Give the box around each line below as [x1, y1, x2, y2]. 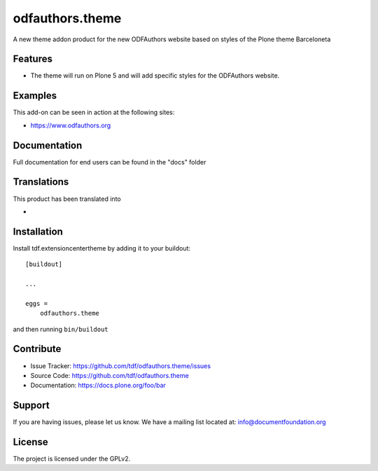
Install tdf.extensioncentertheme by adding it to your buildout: [13, 244, 191, 252]
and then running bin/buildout [13, 325, 108, 333]
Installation [13, 225, 63, 237]
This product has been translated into [13, 195, 122, 203]
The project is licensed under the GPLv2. [13, 455, 131, 463]
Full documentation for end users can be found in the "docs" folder [13, 157, 206, 166]
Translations [13, 176, 69, 188]
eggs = [25, 300, 48, 307]
